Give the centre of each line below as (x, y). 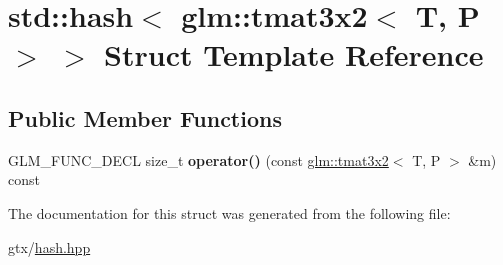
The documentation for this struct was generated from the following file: (229, 212)
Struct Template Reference (294, 54)
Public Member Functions (145, 117)
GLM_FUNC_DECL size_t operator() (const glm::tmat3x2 (198, 159)
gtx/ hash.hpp (49, 246)
